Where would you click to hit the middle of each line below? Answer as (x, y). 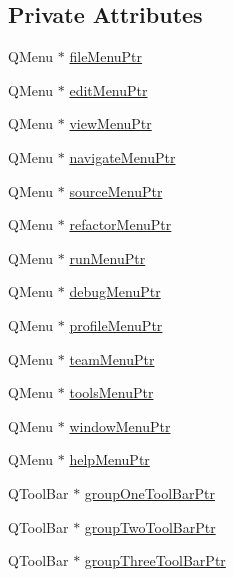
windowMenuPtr (120, 425)
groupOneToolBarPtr (149, 492)
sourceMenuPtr (116, 190)
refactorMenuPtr (120, 224)
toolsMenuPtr (111, 392)
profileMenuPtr (116, 324)
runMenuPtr (107, 257)
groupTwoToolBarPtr (150, 526)
